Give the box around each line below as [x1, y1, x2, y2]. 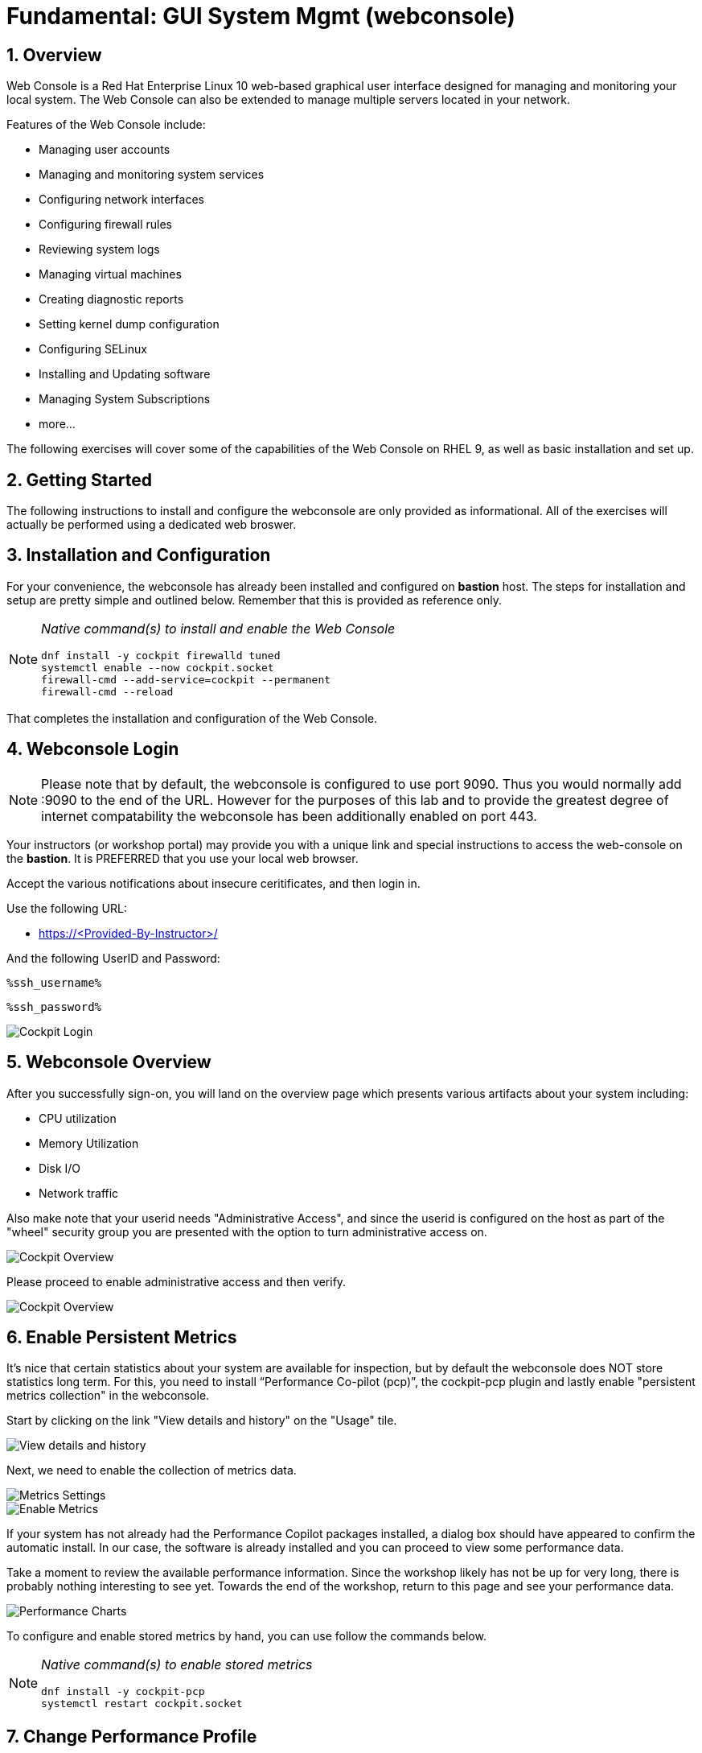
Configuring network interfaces [39, 192, 204, 207]
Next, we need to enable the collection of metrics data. [6, 1463, 297, 1478]
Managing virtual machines [39, 267, 182, 282]
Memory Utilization [39, 1136, 139, 1150]
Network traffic [39, 1186, 119, 1200]
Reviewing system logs [39, 242, 160, 257]
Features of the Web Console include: [6, 118, 206, 132]
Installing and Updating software [39, 367, 211, 382]
